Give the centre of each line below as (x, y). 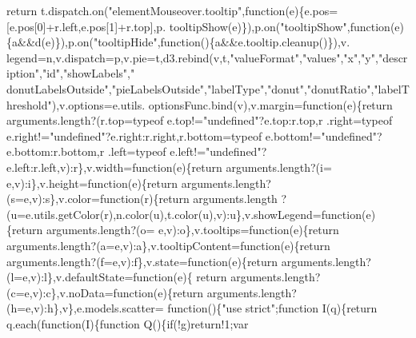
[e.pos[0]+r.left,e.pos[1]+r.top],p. (86, 26)
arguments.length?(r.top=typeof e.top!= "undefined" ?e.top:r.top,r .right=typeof (200, 120)
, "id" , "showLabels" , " (87, 73)
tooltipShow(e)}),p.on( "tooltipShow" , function (280, 26)
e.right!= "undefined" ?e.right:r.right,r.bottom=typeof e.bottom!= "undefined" (192, 135)
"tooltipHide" (125, 42)
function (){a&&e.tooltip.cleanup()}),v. (255, 42)
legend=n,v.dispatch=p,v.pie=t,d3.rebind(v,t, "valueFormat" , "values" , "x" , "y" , (192, 57)
